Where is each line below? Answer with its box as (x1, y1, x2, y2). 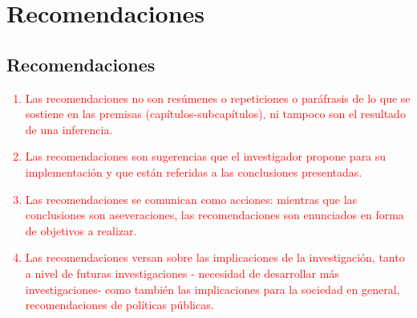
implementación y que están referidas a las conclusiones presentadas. (25, 163, 362, 180)
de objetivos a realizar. (25, 222, 137, 238)
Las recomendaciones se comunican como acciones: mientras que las (25, 190, 358, 207)
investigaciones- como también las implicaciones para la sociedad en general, (25, 280, 400, 297)
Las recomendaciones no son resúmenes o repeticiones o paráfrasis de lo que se (25, 89, 411, 106)
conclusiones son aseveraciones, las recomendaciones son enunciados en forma (25, 206, 404, 223)
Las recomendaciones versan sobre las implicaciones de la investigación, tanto (25, 249, 405, 266)
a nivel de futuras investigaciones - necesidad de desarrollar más (25, 264, 339, 281)
